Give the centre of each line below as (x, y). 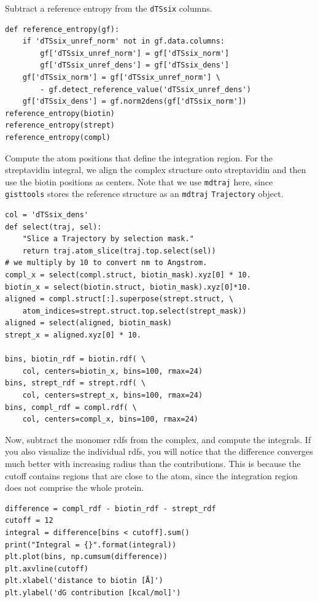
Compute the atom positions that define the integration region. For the (139, 157)
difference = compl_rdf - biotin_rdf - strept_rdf (111, 508)
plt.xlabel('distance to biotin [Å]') (84, 581)
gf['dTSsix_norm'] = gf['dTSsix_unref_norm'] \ (121, 78)
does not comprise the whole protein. (75, 488)
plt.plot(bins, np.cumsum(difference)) (86, 557)
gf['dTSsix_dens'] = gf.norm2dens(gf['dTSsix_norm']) (134, 102)
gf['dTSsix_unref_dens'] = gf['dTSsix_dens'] (135, 65)
